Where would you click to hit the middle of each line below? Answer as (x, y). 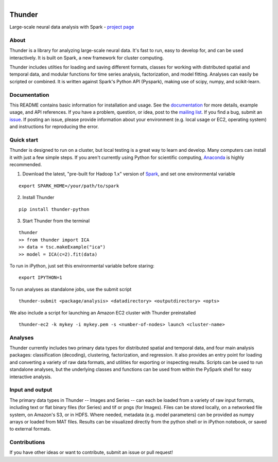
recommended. (26, 165)
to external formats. (30, 429)
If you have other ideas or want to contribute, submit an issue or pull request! (91, 452)
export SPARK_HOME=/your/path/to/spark (69, 186)
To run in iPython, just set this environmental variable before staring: (82, 265)
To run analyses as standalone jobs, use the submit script (71, 289)
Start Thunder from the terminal (56, 221)
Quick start (24, 140)
